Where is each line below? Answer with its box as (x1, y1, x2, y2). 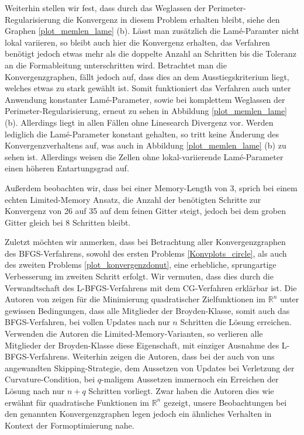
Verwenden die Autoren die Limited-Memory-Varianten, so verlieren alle (5, 327, 263, 340)
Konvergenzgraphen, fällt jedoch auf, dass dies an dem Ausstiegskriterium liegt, (5, 70, 289, 82)
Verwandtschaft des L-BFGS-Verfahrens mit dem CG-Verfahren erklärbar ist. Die (5, 281, 297, 294)
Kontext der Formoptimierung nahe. (5, 419, 134, 431)
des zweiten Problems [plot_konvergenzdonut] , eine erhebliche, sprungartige (5, 258, 277, 271)
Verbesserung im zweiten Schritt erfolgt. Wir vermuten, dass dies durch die (5, 270, 274, 282)
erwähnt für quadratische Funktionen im (5, 396, 149, 408)
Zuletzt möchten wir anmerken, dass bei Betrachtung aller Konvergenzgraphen (5, 236, 286, 248)
